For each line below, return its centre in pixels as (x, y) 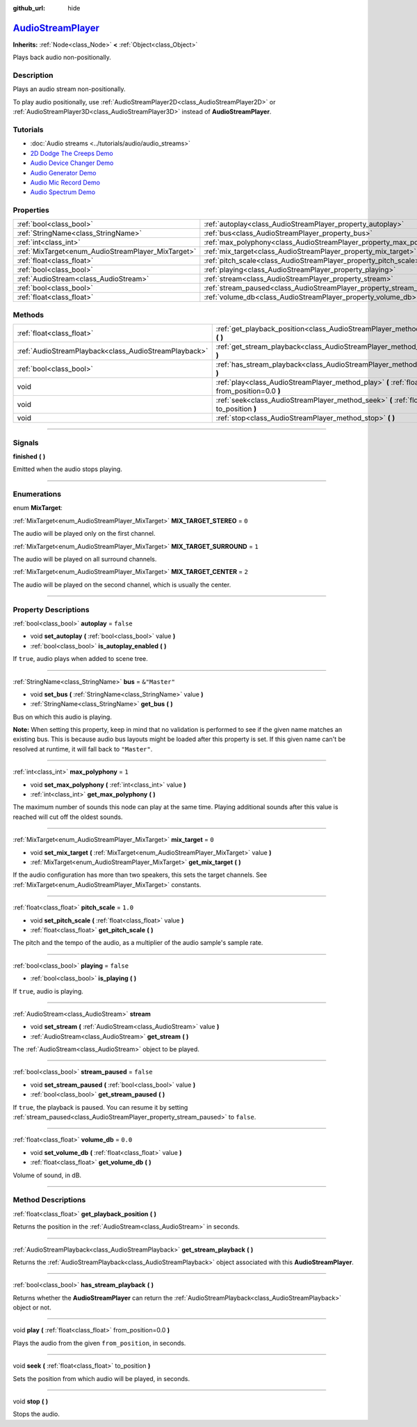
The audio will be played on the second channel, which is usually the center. (122, 584)
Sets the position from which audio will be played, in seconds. (101, 1378)
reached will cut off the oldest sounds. (68, 817)
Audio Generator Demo (63, 173)
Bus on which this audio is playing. (63, 717)
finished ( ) (29, 456)
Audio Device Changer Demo (72, 163)
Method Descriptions (49, 1200)
